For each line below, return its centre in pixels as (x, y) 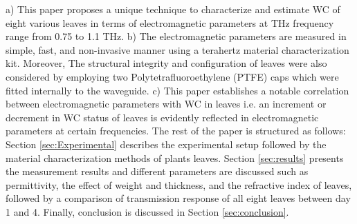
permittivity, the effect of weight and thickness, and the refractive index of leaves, (179, 184)
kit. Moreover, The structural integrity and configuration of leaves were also (166, 63)
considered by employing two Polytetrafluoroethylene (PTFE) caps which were (172, 76)
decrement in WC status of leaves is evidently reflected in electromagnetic (162, 117)
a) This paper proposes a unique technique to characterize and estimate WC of (173, 9)
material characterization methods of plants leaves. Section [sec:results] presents (175, 157)
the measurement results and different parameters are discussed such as (157, 171)
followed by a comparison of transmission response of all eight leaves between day (178, 198)
